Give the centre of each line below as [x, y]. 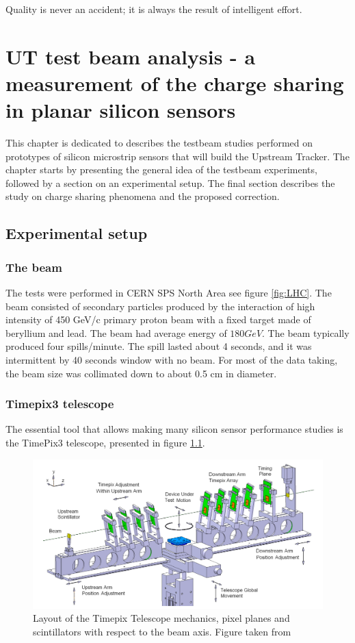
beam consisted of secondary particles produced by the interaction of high [160, 306]
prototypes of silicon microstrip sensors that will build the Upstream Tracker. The [177, 156]
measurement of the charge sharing [175, 83]
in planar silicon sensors [121, 110]
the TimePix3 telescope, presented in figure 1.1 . [105, 443]
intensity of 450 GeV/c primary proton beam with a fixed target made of [158, 319]
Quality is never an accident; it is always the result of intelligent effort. [154, 9]
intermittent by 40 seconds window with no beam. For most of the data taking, [172, 360]
